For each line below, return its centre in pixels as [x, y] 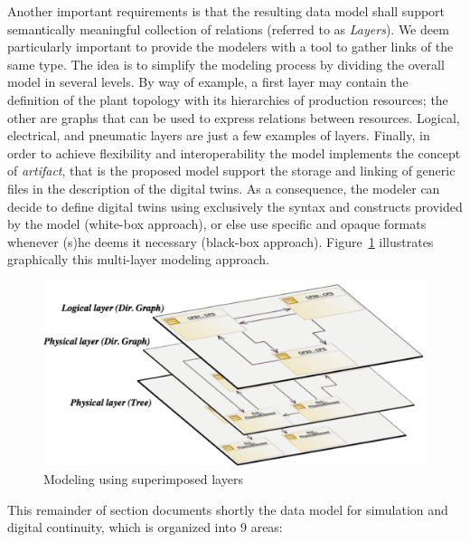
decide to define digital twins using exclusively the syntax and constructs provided [235, 206]
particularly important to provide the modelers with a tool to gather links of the [230, 47]
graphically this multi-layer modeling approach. [138, 259]
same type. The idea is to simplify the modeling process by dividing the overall [226, 64]
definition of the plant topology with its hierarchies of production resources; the [228, 99]
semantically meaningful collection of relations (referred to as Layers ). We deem [228, 29]
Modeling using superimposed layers [143, 479]
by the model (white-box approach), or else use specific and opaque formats [217, 224]
